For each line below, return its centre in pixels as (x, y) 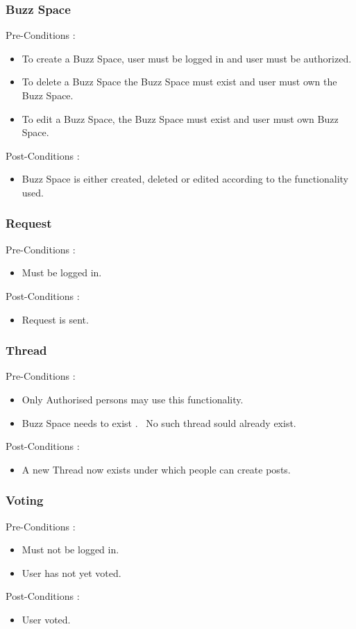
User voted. (46, 619)
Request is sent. (55, 319)
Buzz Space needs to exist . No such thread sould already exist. (159, 422)
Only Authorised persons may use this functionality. (133, 399)
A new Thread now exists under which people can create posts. (156, 469)
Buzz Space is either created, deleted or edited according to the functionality (185, 179)
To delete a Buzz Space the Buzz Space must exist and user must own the (179, 82)
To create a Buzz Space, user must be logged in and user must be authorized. (187, 58)
